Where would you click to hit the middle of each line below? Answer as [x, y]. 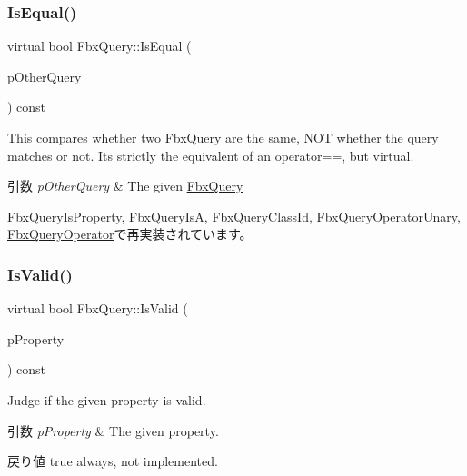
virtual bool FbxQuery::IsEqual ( [99, 46]
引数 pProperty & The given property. [113, 430]
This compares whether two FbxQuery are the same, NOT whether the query [223, 137]
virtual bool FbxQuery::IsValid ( [98, 308]
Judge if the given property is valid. [107, 399]
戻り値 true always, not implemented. [113, 461]
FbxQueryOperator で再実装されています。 [130, 234]
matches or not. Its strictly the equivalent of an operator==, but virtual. [211, 155]
